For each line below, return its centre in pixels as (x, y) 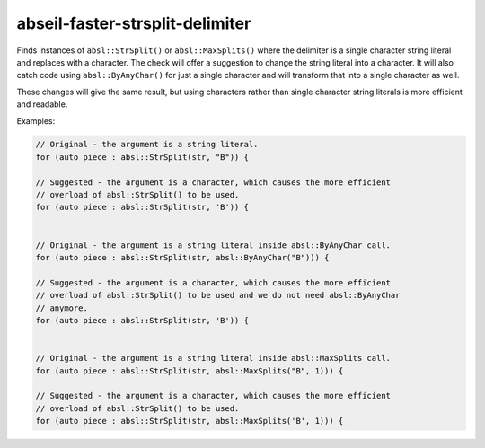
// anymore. (62, 308)
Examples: (36, 120)
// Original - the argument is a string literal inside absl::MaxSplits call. (213, 358)
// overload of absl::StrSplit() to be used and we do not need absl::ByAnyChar (218, 295)
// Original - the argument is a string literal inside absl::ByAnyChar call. (213, 245)
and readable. (42, 104)
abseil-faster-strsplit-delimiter (134, 23)
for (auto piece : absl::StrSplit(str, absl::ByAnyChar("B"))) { (182, 257)
